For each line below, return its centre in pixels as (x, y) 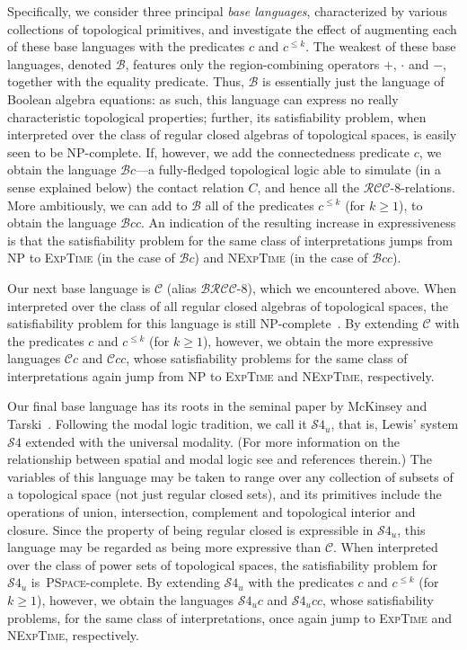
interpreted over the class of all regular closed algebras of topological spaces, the (228, 305)
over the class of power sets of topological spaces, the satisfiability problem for (223, 564)
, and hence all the (308, 187)
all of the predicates (260, 205)
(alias (181, 287)
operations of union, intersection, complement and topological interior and (211, 512)
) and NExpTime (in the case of (281, 258)
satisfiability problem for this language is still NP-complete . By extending (213, 323)
